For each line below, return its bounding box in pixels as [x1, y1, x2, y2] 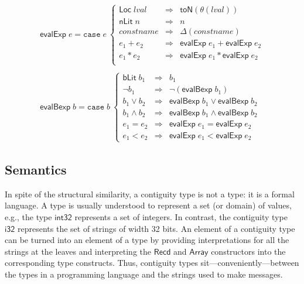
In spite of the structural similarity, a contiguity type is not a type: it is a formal [5, 187, 295, 200]
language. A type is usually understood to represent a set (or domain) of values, [5, 199, 292, 211]
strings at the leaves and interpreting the [5, 245, 152, 257]
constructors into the [211, 245, 286, 257]
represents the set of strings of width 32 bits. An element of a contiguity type [18, 222, 295, 234]
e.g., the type [5, 211, 52, 223]
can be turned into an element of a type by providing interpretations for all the [5, 234, 289, 246]
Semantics [5, 160, 67, 179]
